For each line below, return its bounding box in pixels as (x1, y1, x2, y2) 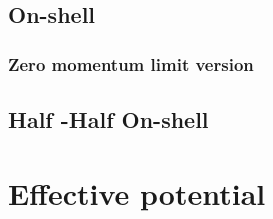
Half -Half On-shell (8, 104, 209, 135)
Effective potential (8, 172, 266, 213)
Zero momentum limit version (8, 51, 254, 76)
